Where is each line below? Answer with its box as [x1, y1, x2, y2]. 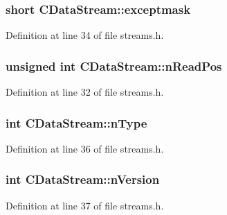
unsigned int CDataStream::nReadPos [6, 57, 222, 74]
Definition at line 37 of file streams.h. [6, 198, 164, 212]
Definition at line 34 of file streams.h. [6, 28, 164, 42]
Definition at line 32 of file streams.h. [6, 85, 164, 99]
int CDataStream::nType [6, 114, 147, 131]
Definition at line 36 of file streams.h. [6, 141, 164, 155]
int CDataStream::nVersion [6, 171, 160, 188]
